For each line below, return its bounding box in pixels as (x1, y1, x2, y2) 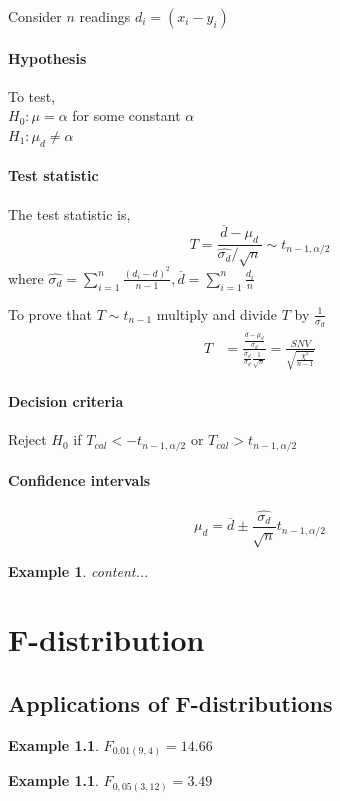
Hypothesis (8, 47, 87, 68)
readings (79, 6, 131, 26)
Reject (8, 429, 47, 450)
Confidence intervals (8, 470, 151, 491)
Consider (8, 6, 62, 26)
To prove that (8, 303, 93, 324)
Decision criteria (8, 391, 124, 412)
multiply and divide (156, 303, 278, 324)
